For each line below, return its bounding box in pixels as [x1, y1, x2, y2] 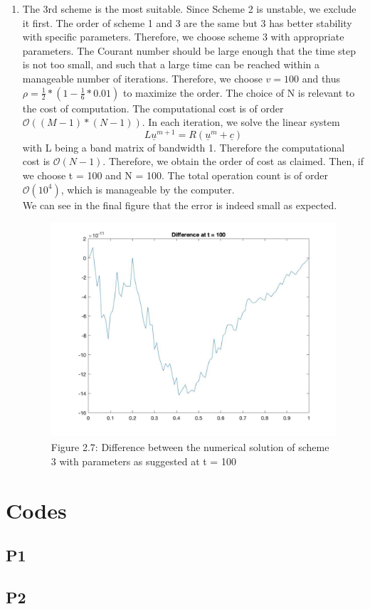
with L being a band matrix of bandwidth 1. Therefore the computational [22, 139, 345, 154]
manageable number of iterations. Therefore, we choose [22, 70, 263, 85]
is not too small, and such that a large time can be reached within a [22, 57, 319, 72]
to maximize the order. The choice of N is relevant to [122, 85, 355, 100]
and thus [302, 70, 341, 85]
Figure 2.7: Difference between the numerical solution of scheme [51, 440, 329, 455]
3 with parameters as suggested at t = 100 [51, 453, 236, 468]
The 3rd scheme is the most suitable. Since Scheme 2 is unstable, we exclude [22, 1, 356, 16]
